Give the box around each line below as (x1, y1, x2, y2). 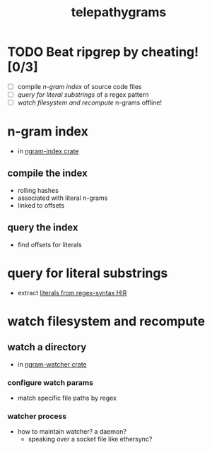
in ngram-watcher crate (17, 360, 87, 368)
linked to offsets (17, 201, 65, 209)
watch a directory (7, 341, 87, 353)
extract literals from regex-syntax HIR (17, 288, 127, 297)
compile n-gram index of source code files (17, 82, 142, 90)
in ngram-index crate (17, 147, 79, 155)
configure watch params (7, 377, 94, 387)
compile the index (7, 167, 88, 179)
